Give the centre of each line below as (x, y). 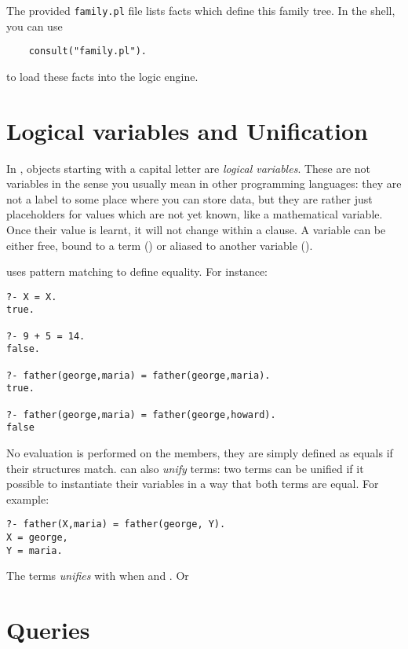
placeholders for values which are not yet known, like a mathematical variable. (195, 214)
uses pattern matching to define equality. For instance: (137, 271)
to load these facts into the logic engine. (102, 76)
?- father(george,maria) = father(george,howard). (141, 414)
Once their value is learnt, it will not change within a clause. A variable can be (196, 229)
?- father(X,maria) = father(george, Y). (116, 524)
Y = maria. (35, 550)
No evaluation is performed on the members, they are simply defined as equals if (200, 453)
